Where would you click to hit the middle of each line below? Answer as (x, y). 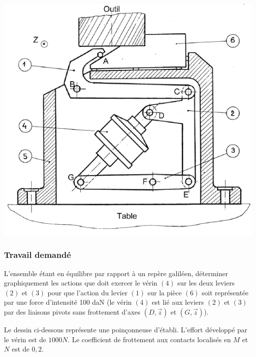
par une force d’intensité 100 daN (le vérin (68, 302)
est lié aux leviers (178, 302)
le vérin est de (25, 339)
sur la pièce (165, 292)
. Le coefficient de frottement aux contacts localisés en (149, 339)
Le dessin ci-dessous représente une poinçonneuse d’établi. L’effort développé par (126, 330)
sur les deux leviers (206, 283)
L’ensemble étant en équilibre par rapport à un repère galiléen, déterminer (116, 273)
